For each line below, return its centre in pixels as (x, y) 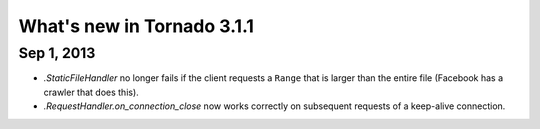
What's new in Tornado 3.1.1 (136, 26)
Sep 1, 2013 (57, 53)
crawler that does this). (91, 92)
